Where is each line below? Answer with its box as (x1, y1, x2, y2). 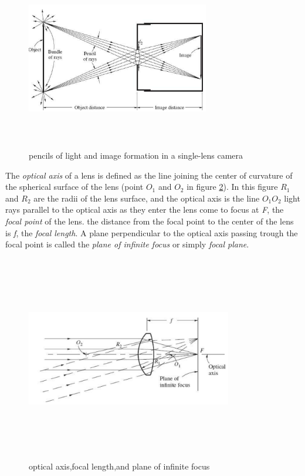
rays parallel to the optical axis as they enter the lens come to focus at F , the (5, 203, 284, 216)
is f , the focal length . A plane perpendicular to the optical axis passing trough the (5, 226, 298, 239)
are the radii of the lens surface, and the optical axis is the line (33, 192, 260, 204)
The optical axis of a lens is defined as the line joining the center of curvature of (5, 169, 293, 181)
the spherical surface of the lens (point (5, 180, 144, 193)
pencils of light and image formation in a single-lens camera (29, 149, 243, 161)
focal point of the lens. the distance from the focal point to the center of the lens (5, 214, 294, 227)
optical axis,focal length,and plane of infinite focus (29, 460, 210, 472)
